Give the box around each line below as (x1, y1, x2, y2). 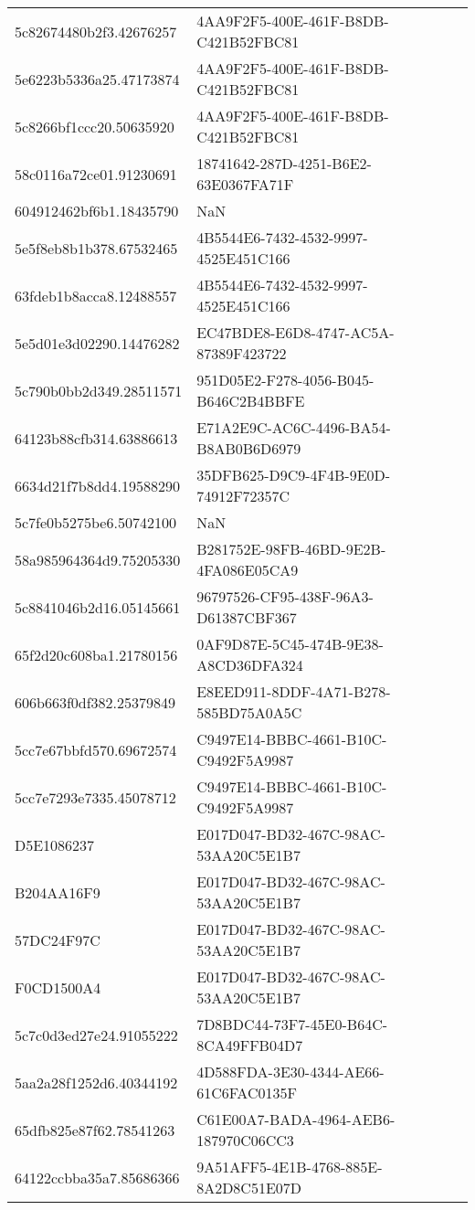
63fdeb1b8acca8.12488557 (15, 284, 177, 306)
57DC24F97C (15, 929, 100, 950)
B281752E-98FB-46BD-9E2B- (196, 538, 386, 559)
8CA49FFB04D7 (196, 1035, 303, 1056)
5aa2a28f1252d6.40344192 (15, 1071, 178, 1093)
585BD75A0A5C (196, 702, 302, 723)
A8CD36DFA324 (196, 654, 303, 675)
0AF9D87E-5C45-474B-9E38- (196, 633, 384, 654)
